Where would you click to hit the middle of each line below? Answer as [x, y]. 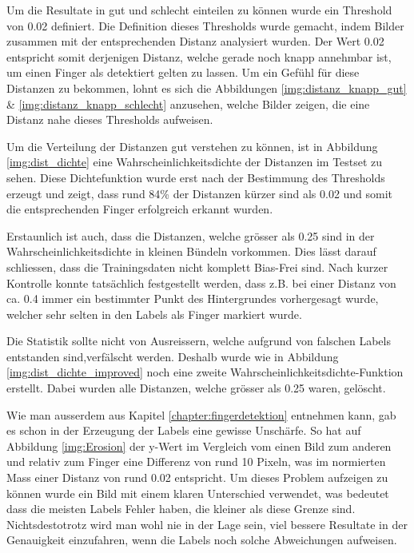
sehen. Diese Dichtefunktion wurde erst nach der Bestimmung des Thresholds [196, 177]
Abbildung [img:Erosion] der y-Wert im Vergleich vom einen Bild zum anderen [199, 446]
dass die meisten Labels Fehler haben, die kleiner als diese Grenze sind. [181, 509]
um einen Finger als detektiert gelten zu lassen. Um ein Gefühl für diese [183, 72]
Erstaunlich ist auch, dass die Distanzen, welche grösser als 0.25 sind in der [191, 235]
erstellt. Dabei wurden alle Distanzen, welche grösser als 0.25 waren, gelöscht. [196, 388]
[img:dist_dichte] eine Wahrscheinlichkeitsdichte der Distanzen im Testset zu [195, 162]
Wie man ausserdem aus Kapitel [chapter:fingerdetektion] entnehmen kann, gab [201, 414]
